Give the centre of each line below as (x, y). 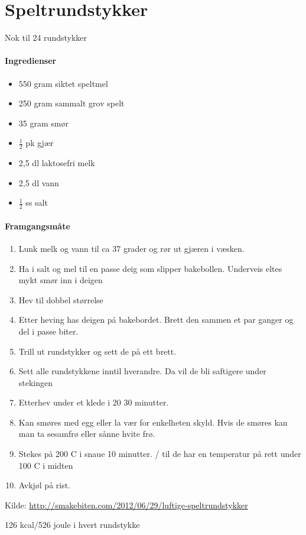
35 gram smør (43, 123)
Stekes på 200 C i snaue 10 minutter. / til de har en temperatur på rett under (160, 454)
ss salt (37, 202)
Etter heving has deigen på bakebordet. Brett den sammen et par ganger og (156, 320)
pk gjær (40, 143)
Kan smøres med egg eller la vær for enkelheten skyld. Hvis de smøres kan (153, 422)
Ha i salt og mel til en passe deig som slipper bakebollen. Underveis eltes (150, 268)
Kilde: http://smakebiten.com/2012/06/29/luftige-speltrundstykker (126, 505)
